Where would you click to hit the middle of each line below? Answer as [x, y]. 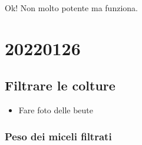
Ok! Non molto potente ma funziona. [71, 8]
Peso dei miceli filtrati [58, 136]
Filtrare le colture [60, 85]
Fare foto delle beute [56, 110]
